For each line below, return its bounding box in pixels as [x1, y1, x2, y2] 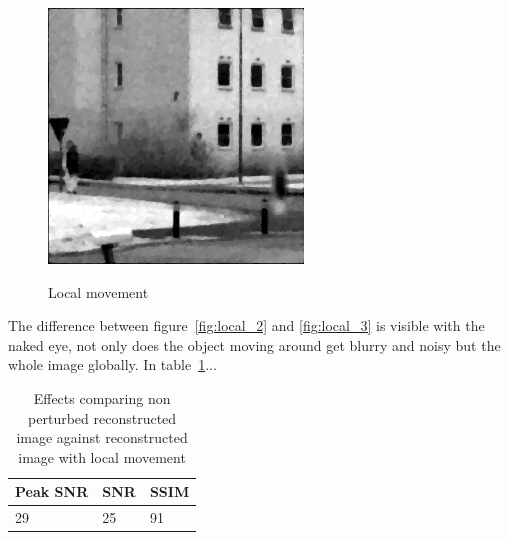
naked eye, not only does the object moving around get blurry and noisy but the [8, 334, 501, 355]
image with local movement [18, 446, 186, 467]
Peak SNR [15, 481, 89, 502]
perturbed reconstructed [28, 407, 177, 428]
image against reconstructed [16, 427, 188, 448]
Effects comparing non [33, 387, 171, 408]
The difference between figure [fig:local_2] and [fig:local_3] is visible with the [8, 315, 485, 336]
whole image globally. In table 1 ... [8, 354, 217, 375]
